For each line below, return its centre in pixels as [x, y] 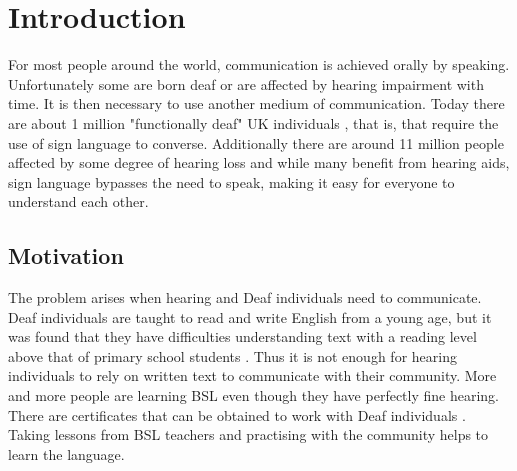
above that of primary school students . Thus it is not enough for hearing [232, 355]
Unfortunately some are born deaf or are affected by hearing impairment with [246, 83]
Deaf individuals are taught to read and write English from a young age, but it [250, 316]
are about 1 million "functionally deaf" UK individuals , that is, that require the [253, 122]
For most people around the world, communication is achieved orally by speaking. [259, 64]
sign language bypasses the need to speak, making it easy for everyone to [231, 181]
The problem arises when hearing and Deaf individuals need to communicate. [245, 297]
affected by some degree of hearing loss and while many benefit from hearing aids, [259, 162]
